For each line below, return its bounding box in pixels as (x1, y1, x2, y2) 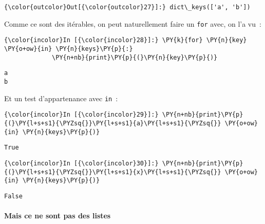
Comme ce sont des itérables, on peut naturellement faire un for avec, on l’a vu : (4, 18, 261, 29)
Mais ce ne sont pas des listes (4, 210, 111, 221)
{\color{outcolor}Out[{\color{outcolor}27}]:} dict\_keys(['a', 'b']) (4, 4, 251, 11)
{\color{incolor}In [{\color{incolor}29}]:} (4, 111, 159, 119)
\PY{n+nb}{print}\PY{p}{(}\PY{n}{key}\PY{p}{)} (52, 53, 218, 61)
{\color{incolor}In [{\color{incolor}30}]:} (4, 159, 159, 167)
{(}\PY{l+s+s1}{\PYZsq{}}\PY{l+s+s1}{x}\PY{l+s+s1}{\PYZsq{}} (4, 168, 221, 176)
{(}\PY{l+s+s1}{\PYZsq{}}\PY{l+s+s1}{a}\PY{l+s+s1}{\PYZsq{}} (4, 119, 221, 127)
